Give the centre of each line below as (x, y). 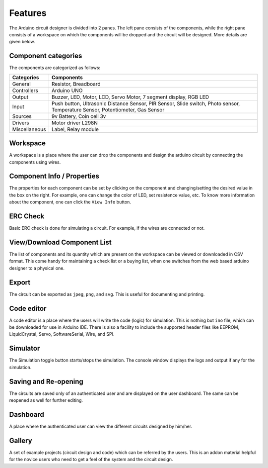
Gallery (21, 440)
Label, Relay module (75, 129)
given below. (22, 42)
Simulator (25, 348)
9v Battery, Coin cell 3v (79, 116)
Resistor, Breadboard (76, 84)
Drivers (21, 123)
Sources (22, 116)
